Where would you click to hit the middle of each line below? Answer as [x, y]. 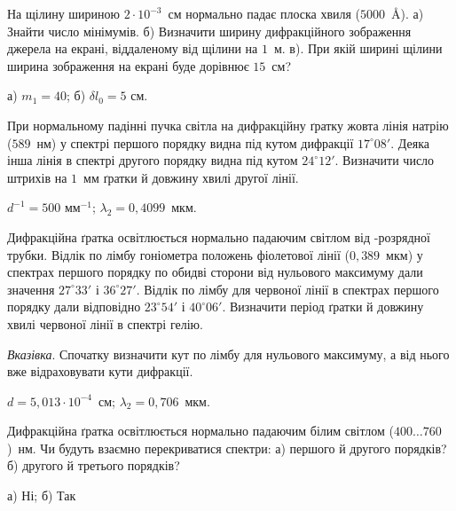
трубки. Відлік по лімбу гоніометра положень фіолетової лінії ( [178, 254]
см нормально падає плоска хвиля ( [264, 13]
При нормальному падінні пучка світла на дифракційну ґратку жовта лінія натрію [228, 125]
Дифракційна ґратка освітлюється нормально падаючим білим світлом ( [200, 431]
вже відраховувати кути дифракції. [100, 371]
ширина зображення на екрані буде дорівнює [128, 65]
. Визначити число [385, 160]
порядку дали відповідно [74, 307]
